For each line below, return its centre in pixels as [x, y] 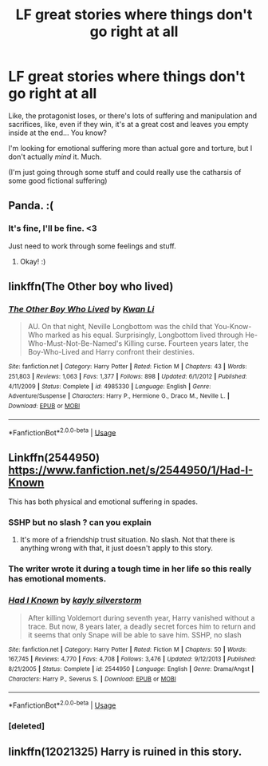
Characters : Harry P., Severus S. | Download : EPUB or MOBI [93, 679]
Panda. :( [31, 206]
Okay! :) [33, 261]
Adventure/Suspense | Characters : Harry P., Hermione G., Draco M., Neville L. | [119, 396]
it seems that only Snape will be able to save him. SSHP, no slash [134, 635]
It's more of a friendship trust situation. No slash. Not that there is [127, 540]
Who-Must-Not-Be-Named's [75, 343]
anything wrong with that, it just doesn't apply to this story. [116, 548]
